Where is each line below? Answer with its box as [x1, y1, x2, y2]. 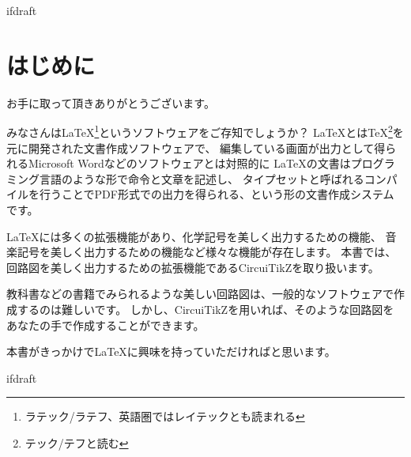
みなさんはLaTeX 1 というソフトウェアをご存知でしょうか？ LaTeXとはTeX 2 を [6, 122, 404, 140]
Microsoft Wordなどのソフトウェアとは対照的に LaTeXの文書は [28, 155, 351, 172]
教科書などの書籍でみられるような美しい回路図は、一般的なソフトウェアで [6, 285, 394, 302]
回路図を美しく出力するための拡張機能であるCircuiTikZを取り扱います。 [6, 259, 379, 275]
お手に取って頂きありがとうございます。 [6, 94, 215, 111]
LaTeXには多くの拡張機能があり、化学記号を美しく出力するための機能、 [6, 228, 382, 244]
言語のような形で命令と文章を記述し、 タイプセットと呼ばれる [39, 170, 364, 187]
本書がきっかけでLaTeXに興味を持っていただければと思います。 [6, 343, 336, 360]
